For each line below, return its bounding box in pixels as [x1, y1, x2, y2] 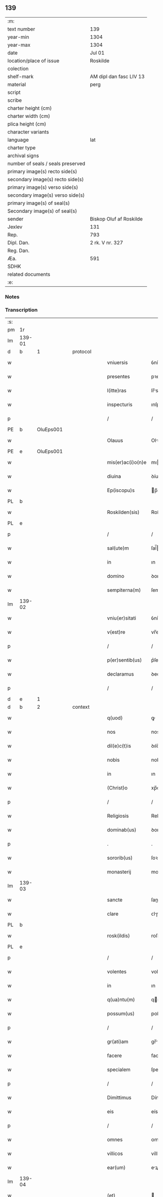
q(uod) [107, 715, 123, 721]
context [72, 703, 90, 710]
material [7, 81, 26, 88]
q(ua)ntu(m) [107, 996, 135, 1003]
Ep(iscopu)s [107, 487, 135, 494]
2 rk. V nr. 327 [90, 239, 123, 246]
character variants [7, 129, 49, 135]
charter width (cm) [7, 112, 50, 119]
